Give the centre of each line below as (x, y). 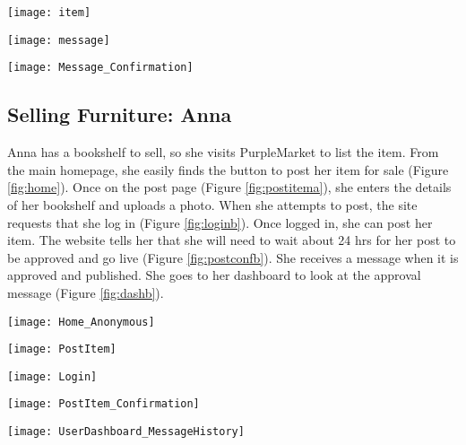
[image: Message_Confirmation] (100, 68)
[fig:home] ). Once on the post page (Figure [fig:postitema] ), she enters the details (229, 187)
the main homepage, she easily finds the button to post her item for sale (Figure (228, 169)
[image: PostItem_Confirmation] (104, 404)
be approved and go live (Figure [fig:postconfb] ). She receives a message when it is (233, 257)
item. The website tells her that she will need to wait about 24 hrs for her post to (232, 240)
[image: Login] (52, 376)
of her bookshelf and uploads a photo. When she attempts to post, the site (212, 204)
